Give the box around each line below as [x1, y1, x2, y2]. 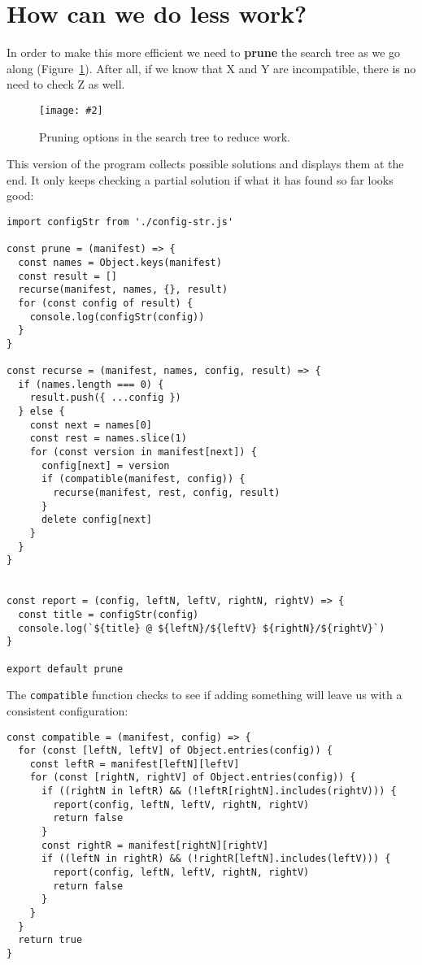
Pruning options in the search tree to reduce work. [39, 128, 290, 145]
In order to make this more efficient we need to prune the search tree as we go [7, 44, 401, 61]
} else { [18, 406, 65, 418]
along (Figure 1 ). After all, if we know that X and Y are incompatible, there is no [7, 59, 416, 76]
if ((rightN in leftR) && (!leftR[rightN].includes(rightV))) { [41, 785, 397, 798]
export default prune [7, 663, 124, 675]
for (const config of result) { [18, 297, 194, 309]
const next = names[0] [29, 419, 152, 431]
